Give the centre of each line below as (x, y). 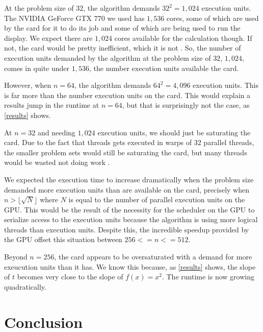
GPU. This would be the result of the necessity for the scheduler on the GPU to (129, 209)
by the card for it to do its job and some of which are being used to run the (122, 28)
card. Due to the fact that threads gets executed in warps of (98, 142)
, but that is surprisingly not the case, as (186, 105)
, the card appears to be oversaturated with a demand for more (153, 257)
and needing (56, 132)
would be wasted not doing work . (57, 162)
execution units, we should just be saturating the (174, 132)
